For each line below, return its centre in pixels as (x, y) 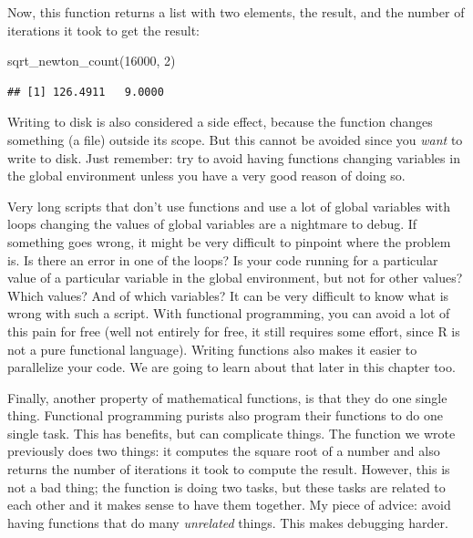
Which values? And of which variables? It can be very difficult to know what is (228, 295)
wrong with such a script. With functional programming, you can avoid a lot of (229, 313)
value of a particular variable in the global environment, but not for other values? (235, 278)
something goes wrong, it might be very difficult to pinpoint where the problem (229, 241)
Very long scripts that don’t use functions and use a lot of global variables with (229, 206)
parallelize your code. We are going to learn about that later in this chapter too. (231, 367)
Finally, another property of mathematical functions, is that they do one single (227, 397)
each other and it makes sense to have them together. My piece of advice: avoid (229, 505)
